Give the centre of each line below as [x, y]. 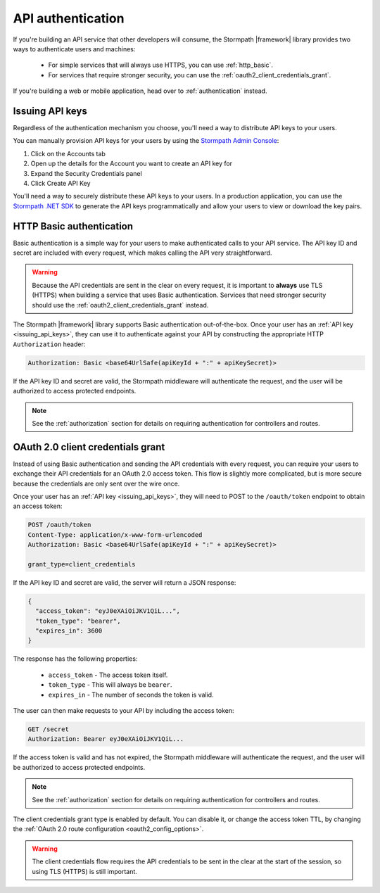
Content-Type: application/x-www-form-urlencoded [115, 534]
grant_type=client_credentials [82, 564]
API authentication [69, 18]
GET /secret [49, 729]
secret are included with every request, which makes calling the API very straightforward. [142, 253]
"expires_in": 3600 [69, 631]
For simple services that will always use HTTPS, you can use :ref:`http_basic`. [161, 65]
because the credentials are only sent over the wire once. [96, 483]
